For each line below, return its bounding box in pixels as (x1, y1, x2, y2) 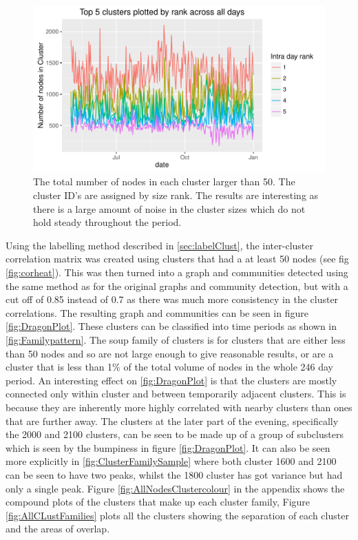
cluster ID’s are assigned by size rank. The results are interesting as (33, 188, 319, 202)
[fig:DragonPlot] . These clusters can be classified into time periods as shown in (6, 319, 337, 333)
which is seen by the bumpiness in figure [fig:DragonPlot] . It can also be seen (6, 440, 330, 455)
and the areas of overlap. (6, 521, 110, 536)
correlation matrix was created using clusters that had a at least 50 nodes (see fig (6, 251, 349, 266)
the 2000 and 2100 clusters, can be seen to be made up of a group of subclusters (6, 427, 344, 442)
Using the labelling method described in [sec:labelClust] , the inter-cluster (6, 238, 313, 252)
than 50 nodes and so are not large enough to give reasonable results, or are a (6, 346, 334, 360)
